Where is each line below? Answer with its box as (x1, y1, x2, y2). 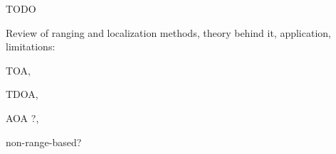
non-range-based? (6, 134, 82, 149)
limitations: (6, 39, 56, 54)
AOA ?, (6, 110, 39, 125)
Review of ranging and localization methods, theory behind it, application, (6, 25, 331, 40)
